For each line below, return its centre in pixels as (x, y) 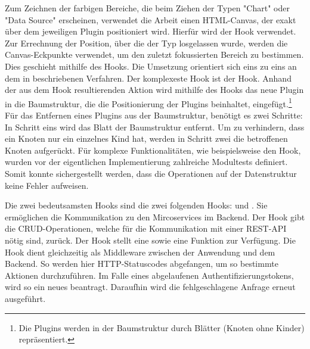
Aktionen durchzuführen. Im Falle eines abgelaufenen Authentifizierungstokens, (149, 275)
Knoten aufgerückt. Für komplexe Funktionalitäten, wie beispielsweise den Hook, (153, 150)
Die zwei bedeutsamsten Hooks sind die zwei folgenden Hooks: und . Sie (136, 205)
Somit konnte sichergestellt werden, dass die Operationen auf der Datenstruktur (151, 173)
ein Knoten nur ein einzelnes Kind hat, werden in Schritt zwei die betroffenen (146, 138)
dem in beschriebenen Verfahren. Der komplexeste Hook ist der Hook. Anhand (148, 78)
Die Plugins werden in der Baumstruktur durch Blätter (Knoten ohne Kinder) (162, 327)
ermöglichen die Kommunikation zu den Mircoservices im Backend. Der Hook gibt (155, 216)
